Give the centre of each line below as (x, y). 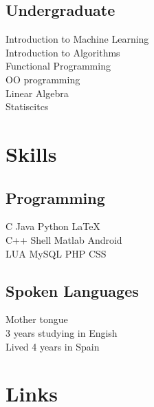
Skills (31, 153)
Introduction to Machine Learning (77, 39)
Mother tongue (37, 319)
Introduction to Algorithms (63, 52)
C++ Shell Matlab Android (64, 239)
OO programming (43, 79)
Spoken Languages (72, 290)
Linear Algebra (37, 93)
